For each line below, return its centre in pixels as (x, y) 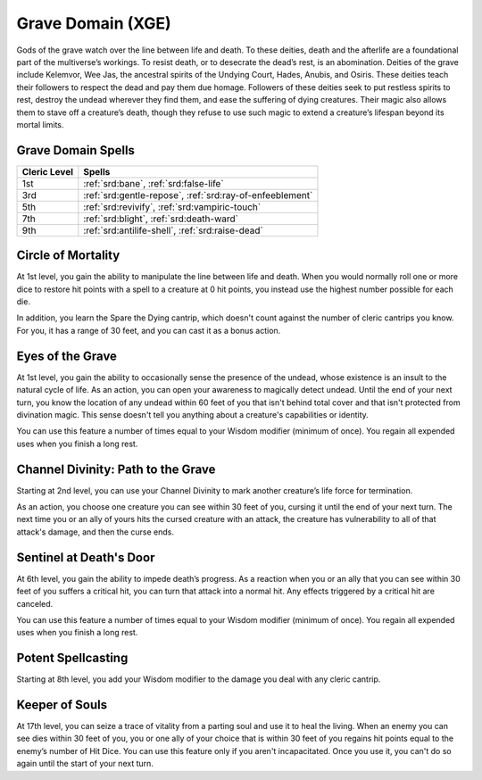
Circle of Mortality (68, 256)
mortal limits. (40, 124)
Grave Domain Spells (76, 150)
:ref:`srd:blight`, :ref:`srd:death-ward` (161, 219)
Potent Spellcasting (72, 658)
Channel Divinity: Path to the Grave (116, 469)
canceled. (35, 603)
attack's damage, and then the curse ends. (95, 532)
